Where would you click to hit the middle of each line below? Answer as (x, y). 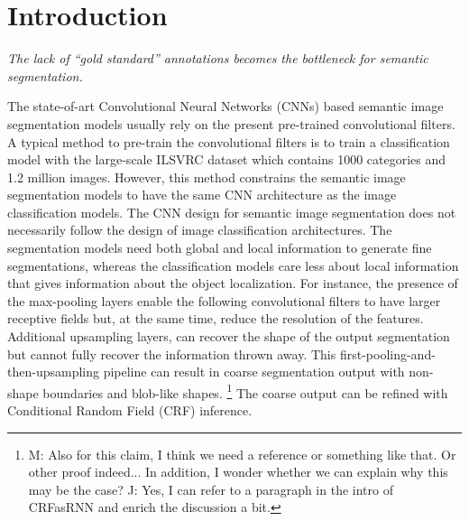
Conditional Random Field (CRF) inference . (130, 410)
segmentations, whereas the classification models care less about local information (233, 265)
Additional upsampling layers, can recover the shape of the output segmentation (229, 336)
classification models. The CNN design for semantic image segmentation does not (232, 212)
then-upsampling (53, 372)
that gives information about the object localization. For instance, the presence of (233, 283)
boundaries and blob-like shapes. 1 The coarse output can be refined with (245, 391)
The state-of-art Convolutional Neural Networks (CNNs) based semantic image (225, 106)
